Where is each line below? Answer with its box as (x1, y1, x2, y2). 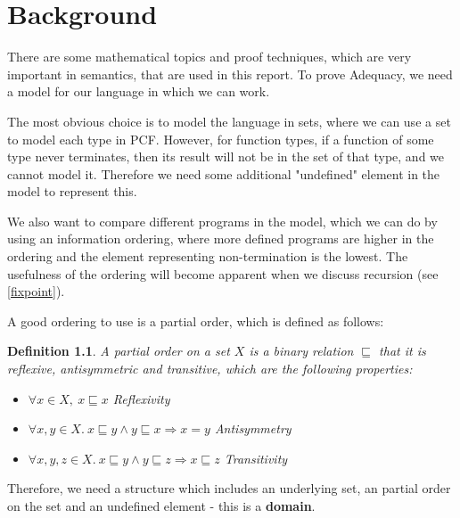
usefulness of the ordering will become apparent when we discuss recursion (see (7, 264, 439, 283)
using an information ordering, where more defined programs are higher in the (7, 229, 434, 248)
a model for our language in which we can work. (7, 82, 270, 101)
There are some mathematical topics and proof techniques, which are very (7, 47, 412, 66)
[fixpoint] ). (7, 282, 65, 300)
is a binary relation (249, 341, 354, 360)
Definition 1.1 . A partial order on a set (7, 341, 230, 360)
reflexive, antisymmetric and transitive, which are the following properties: (7, 359, 413, 378)
